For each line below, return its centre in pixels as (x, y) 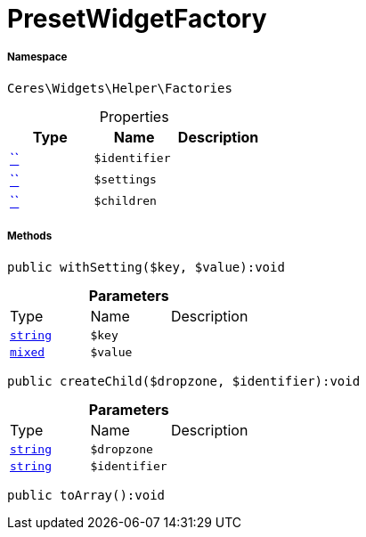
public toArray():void (86, 495)
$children (125, 201)
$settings (125, 180)
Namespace (37, 57)
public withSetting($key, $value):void (146, 267)
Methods (30, 236)
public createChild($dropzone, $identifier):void (184, 381)
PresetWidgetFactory (137, 19)
